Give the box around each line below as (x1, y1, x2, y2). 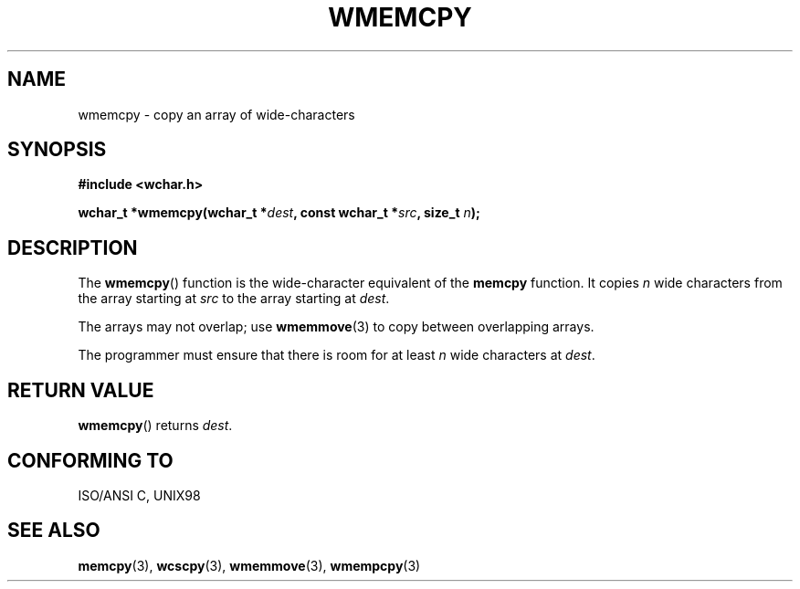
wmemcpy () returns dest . (78, 417, 233, 434)
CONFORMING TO (7, 448, 174, 472)
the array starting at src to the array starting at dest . (78, 290, 390, 307)
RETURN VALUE (7, 378, 154, 402)
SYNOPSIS (7, 138, 107, 162)
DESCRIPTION (7, 236, 138, 259)
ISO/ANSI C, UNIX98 (78, 487, 201, 503)
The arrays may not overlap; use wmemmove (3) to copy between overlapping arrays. (78, 319, 595, 335)
